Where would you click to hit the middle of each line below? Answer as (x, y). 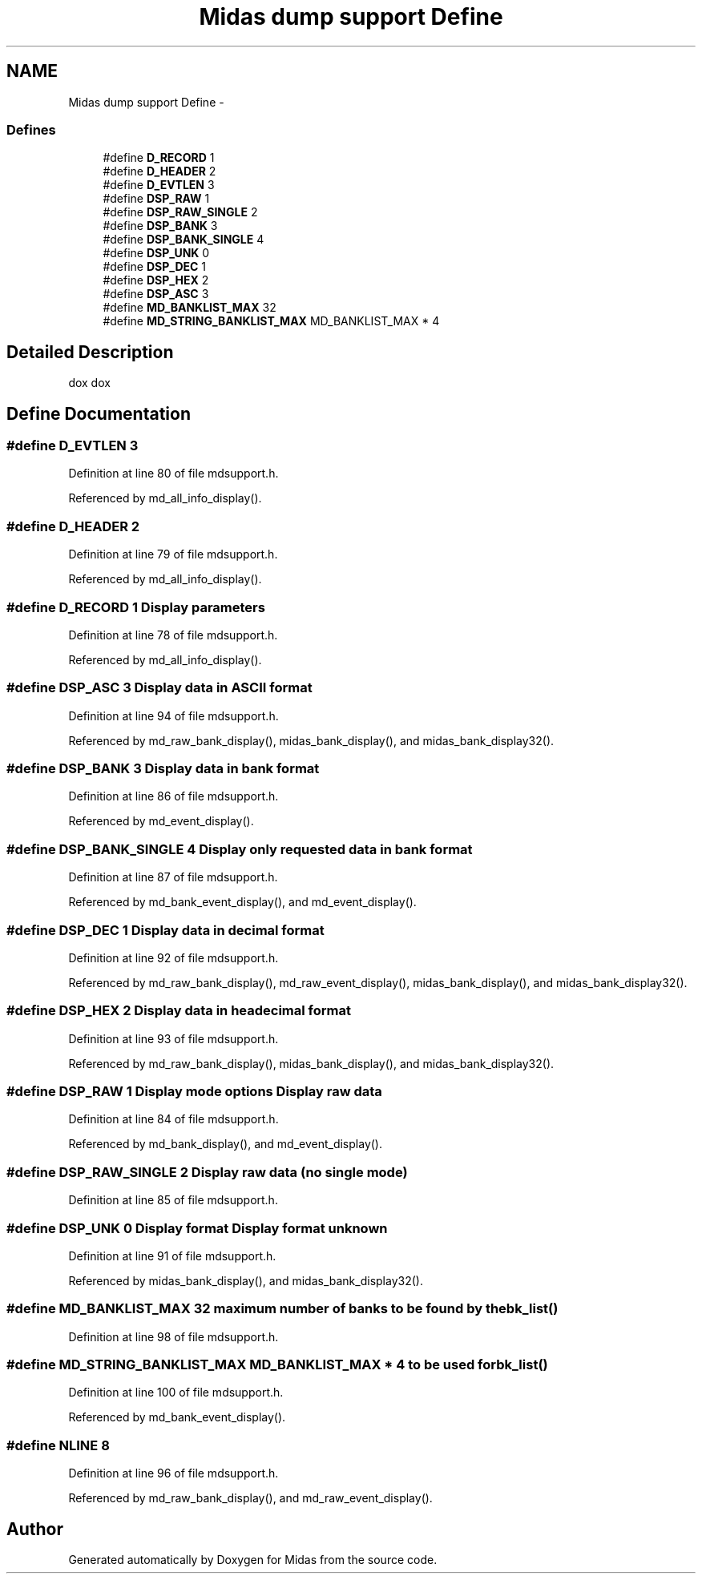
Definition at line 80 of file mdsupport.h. (173, 474)
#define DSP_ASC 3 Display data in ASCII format (159, 688)
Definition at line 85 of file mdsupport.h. (173, 1200)
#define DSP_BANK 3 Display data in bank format (163, 769)
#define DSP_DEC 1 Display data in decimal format (165, 930)
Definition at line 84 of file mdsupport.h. (173, 1119)
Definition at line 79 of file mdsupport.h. (173, 554)
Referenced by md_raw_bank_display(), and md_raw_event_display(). (250, 1498)
